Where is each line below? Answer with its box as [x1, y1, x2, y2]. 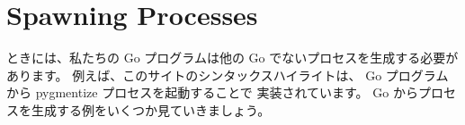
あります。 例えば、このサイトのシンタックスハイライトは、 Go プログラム [6, 65, 449, 84]
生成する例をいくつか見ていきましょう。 [31, 100, 271, 119]
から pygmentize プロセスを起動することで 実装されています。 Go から [6, 83, 418, 102]
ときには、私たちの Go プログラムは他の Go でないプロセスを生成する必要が [6, 48, 459, 67]
